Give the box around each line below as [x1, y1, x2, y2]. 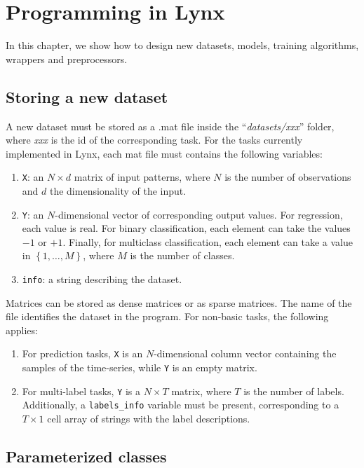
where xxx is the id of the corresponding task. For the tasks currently [6, 132, 303, 147]
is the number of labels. [243, 383, 344, 398]
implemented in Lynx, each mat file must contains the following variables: [6, 146, 323, 160]
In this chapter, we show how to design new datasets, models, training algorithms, [6, 38, 359, 53]
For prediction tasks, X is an [22, 346, 143, 361]
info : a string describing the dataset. [22, 271, 182, 286]
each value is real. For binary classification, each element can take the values [22, 221, 351, 235]
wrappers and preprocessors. [6, 51, 128, 66]
